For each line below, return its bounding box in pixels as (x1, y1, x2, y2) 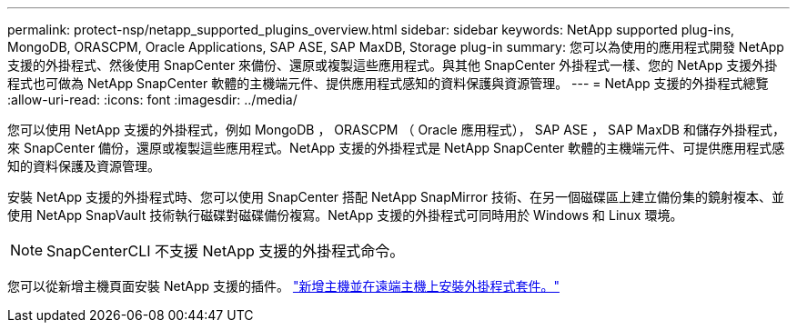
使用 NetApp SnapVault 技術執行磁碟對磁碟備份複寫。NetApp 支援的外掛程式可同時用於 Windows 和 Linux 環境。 (7, 207, 683, 223)
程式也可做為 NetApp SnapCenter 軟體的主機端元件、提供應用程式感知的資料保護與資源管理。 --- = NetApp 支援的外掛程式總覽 (7, 75, 769, 91)
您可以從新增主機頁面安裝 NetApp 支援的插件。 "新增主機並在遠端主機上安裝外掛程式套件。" (7, 278, 560, 294)
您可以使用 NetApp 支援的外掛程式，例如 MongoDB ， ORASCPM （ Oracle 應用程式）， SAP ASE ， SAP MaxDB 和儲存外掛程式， (7, 122, 785, 137)
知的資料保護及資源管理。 (7, 158, 160, 174)
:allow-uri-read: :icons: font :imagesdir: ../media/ (7, 92, 298, 107)
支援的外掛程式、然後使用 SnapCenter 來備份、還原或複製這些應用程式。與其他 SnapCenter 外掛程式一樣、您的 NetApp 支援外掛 (7, 57, 778, 73)
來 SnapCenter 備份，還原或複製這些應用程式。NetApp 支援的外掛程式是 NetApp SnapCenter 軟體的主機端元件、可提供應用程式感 (7, 140, 785, 155)
